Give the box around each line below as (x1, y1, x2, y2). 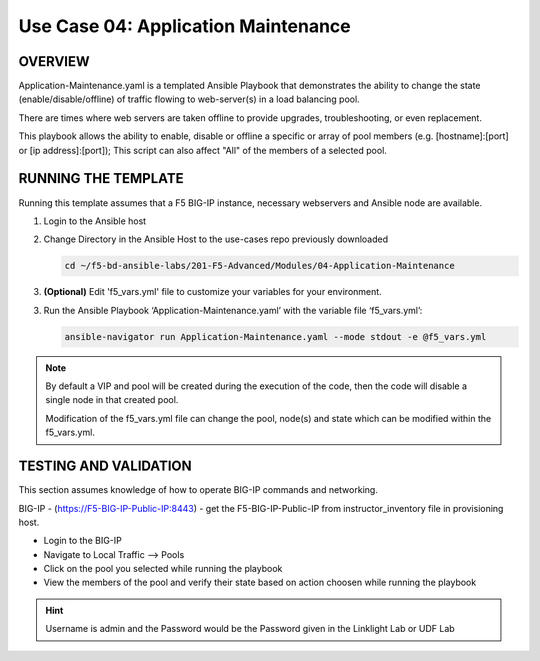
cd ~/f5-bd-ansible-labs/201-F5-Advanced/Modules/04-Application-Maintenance (64, 260, 455, 272)
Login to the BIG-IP (43, 535, 122, 547)
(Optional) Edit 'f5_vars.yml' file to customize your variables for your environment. (43, 286, 382, 298)
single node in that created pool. (45, 394, 179, 406)
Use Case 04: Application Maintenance (18, 15, 352, 37)
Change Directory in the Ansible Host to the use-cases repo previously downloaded (43, 233, 389, 245)
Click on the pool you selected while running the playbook (43, 563, 283, 575)
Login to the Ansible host (43, 215, 147, 227)
